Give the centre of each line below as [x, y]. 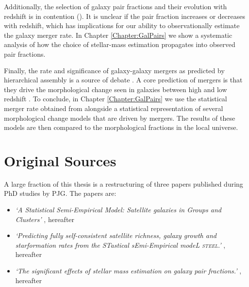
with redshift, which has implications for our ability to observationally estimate [122, 25]
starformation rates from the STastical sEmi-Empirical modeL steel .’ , [120, 245]
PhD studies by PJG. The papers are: [60, 193]
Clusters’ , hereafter [45, 219]
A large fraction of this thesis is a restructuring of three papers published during [124, 183]
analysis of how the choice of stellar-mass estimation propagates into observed [120, 44]
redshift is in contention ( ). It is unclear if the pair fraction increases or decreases [125, 16]
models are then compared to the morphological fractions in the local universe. [121, 127]
